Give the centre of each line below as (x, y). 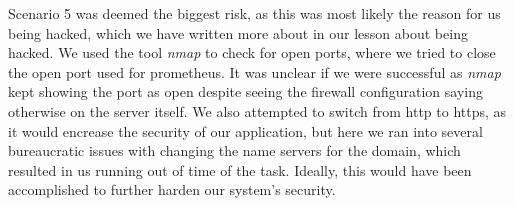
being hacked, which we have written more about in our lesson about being (238, 32)
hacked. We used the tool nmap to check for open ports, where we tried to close (252, 52)
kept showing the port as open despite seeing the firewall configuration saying (245, 91)
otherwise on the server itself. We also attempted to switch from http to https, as (257, 110)
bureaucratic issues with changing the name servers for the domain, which (234, 150)
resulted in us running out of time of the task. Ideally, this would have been (240, 169)
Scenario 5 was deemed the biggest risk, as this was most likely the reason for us (254, 13)
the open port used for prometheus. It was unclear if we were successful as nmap (254, 71)
